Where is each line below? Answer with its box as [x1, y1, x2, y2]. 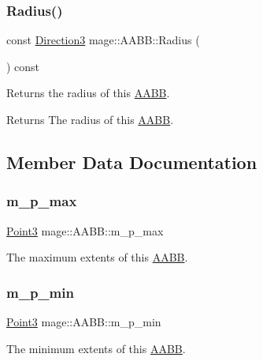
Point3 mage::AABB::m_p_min [6, 314, 161, 329]
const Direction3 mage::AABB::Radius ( [6, 32, 200, 48]
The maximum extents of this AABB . [6, 249, 188, 265]
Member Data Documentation [6, 149, 257, 174]
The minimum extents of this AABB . [6, 340, 186, 356]
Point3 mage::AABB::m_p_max [6, 222, 164, 239]
